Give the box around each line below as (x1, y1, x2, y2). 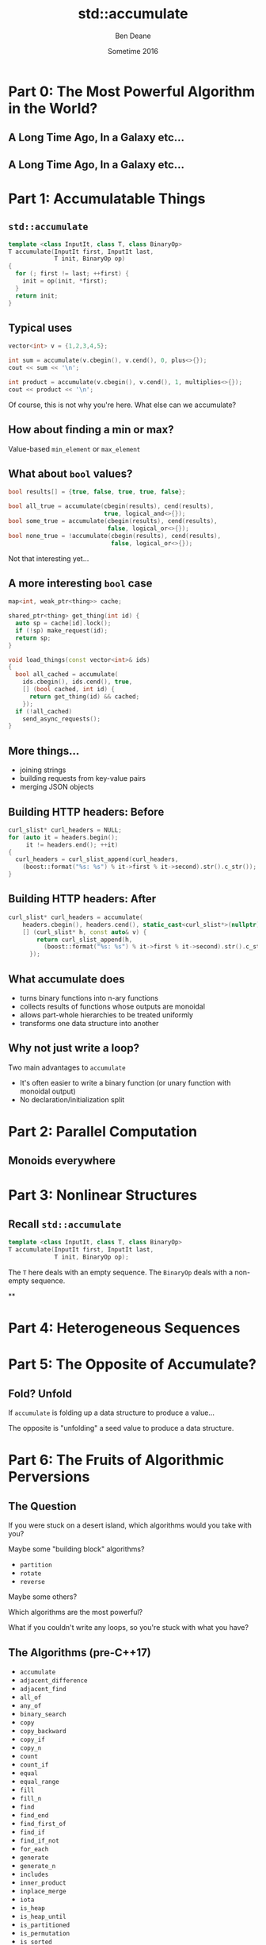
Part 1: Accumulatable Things (8, 190, 206, 207)
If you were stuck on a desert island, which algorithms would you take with (8, 1520, 252, 1530)
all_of (19, 1693, 42, 1701)
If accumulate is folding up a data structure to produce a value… (8, 1408, 215, 1417)
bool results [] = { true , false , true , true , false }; (8, 488, 186, 496)
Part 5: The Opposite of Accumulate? (8, 1355, 257, 1374)
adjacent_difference (19, 1676, 88, 1685)
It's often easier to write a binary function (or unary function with (19, 1078, 231, 1087)
